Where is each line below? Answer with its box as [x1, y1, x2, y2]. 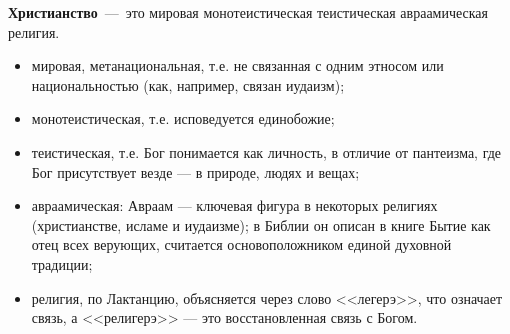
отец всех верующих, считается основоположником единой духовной [31, 234, 452, 255]
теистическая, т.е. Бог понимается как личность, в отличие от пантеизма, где [31, 141, 502, 162]
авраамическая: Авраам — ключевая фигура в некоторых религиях [31, 195, 438, 216]
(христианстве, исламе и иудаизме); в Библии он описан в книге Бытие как [31, 214, 491, 235]
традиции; [31, 253, 93, 274]
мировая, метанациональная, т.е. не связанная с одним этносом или [31, 55, 444, 76]
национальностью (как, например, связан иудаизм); [31, 74, 345, 95]
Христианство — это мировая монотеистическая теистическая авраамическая [8, 2, 489, 22]
